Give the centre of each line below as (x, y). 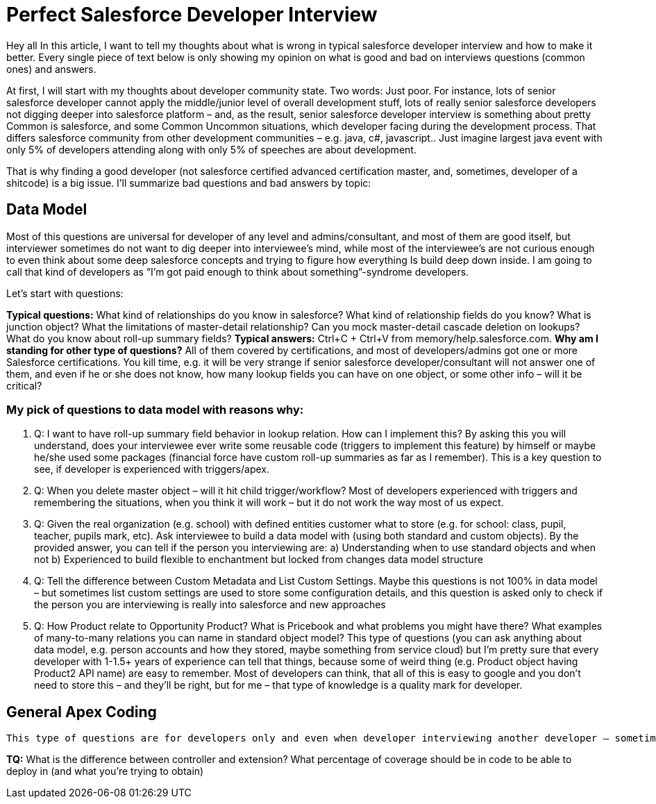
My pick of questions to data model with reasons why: (155, 409)
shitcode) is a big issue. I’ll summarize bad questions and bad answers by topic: (189, 183)
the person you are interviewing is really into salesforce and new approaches (210, 605)
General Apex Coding (82, 712)
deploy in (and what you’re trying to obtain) (105, 771)
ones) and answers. (51, 69)
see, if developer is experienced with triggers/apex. (152, 469)
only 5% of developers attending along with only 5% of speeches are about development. (211, 149)
